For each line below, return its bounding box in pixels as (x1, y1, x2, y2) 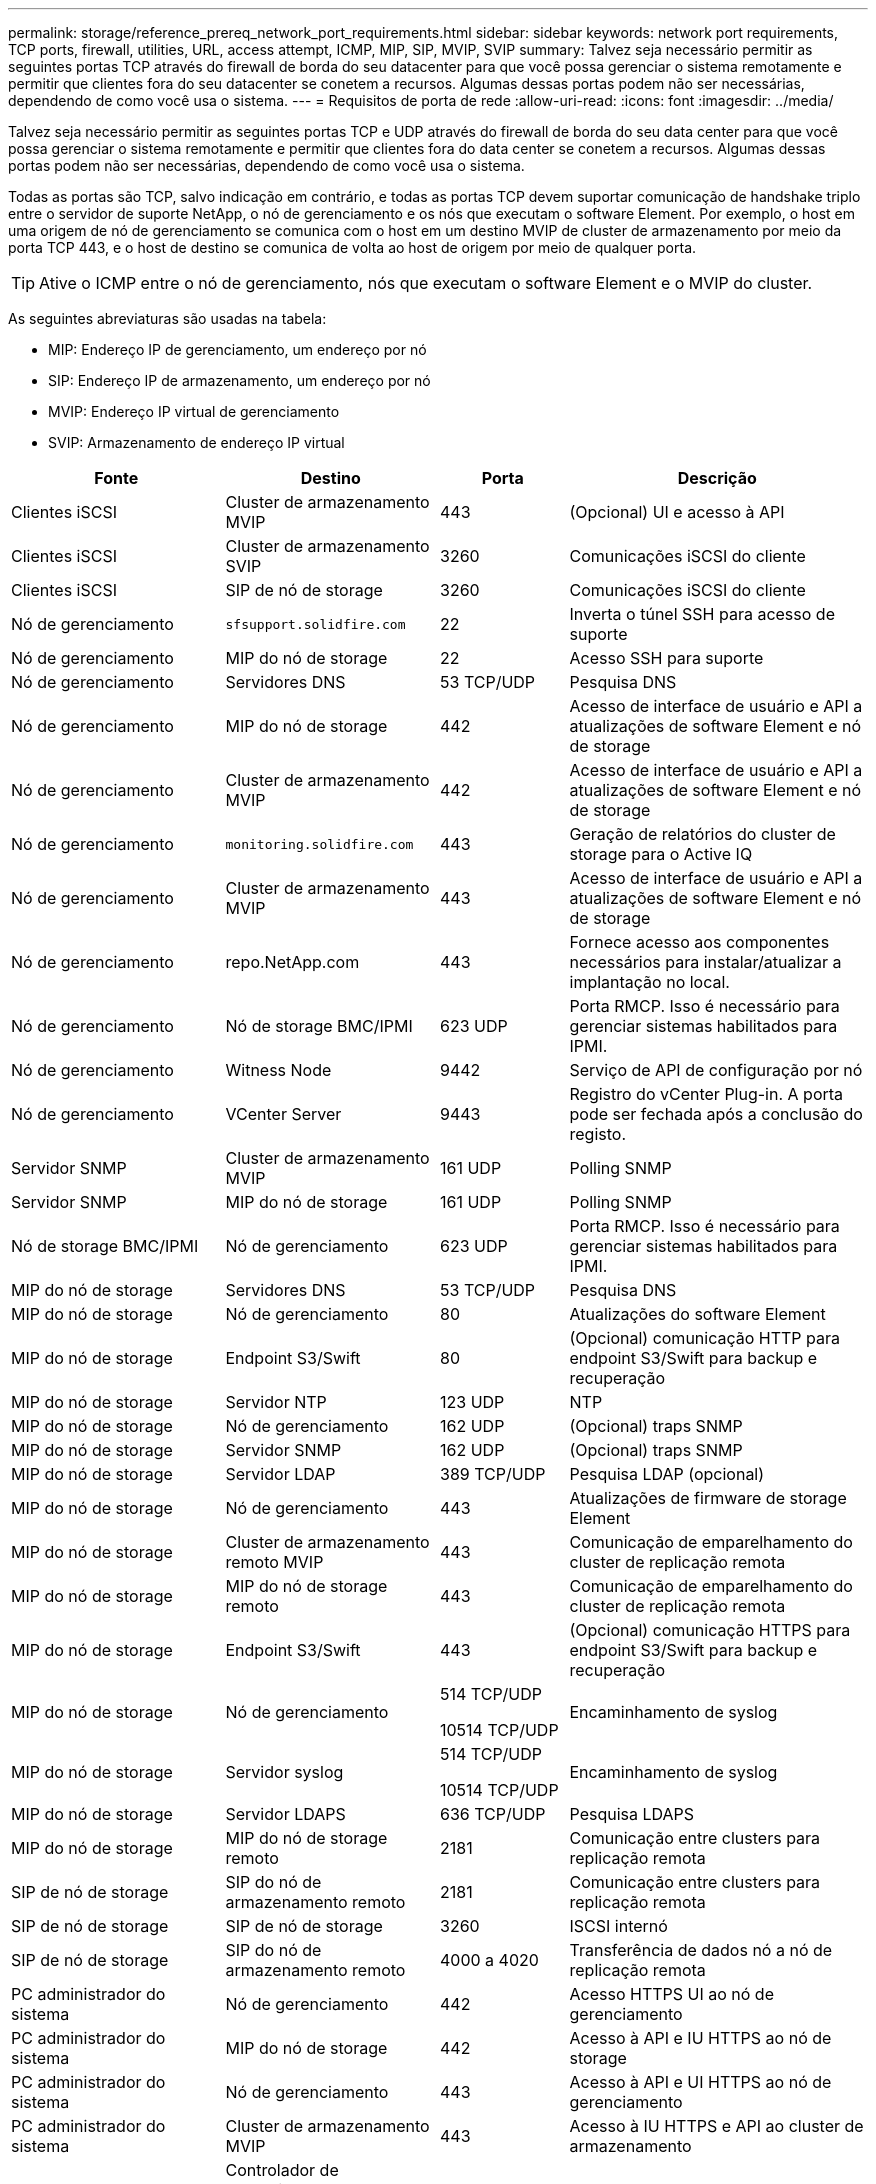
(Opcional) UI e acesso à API (569, 502, 785, 522)
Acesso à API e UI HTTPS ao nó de (569, 2072, 832, 2092)
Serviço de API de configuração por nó (569, 1060, 863, 1080)
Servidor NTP (225, 1392, 327, 1412)
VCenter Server (225, 1104, 342, 1124)
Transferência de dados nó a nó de (569, 1940, 833, 1960)
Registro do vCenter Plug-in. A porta (569, 1084, 844, 1104)
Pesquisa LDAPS (569, 1804, 695, 1824)
